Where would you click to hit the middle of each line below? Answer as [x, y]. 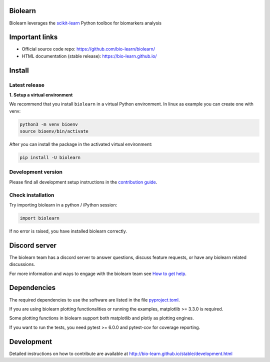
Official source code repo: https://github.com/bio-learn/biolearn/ [88, 49]
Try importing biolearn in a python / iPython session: [63, 204]
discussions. [22, 264]
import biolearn [40, 218]
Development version [36, 172]
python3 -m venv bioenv [49, 124]
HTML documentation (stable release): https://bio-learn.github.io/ [89, 56]
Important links [33, 37]
